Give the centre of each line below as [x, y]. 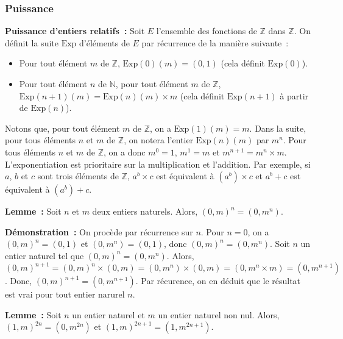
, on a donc [125, 152]
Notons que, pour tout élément [62, 128]
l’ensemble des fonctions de [207, 31]
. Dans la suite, [278, 128]
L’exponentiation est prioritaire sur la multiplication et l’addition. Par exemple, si [158, 164]
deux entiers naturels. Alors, [145, 211]
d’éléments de [104, 42]
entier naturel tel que [44, 255]
